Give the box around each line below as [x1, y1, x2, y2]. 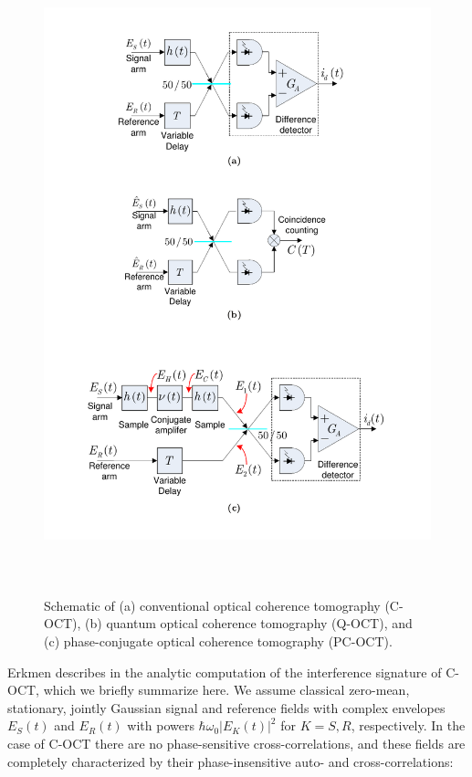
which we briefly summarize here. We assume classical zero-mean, [43, 680, 410, 699]
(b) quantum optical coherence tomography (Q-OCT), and [85, 614, 413, 633]
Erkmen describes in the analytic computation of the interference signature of [7, 662, 442, 681]
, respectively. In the [351, 716, 466, 735]
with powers [127, 716, 194, 735]
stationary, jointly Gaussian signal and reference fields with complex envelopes [7, 698, 446, 717]
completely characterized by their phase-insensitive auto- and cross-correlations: [7, 751, 454, 771]
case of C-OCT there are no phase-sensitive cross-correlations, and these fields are [7, 733, 466, 752]
